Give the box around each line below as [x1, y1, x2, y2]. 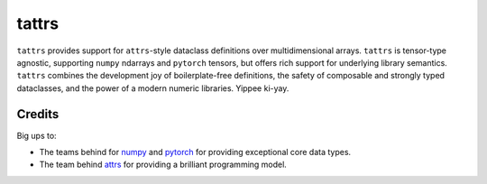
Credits [16, 106, 60, 122]
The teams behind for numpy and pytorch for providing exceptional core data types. [39, 147, 352, 158]
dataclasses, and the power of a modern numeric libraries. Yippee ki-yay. [16, 82, 289, 94]
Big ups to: [16, 130, 58, 141]
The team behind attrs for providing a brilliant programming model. [39, 159, 288, 170]
